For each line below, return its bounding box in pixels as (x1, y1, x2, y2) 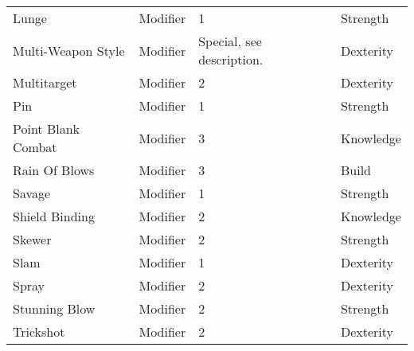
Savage (13, 184, 51, 202)
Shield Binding (13, 207, 95, 225)
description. (198, 50, 264, 68)
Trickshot (13, 322, 65, 341)
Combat (13, 138, 57, 156)
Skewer (13, 230, 52, 248)
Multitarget (13, 73, 77, 92)
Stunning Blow (13, 299, 96, 318)
